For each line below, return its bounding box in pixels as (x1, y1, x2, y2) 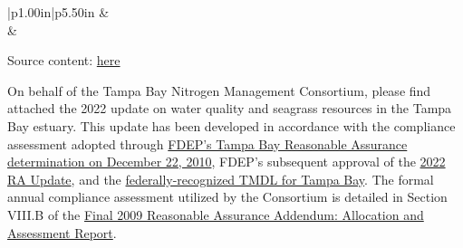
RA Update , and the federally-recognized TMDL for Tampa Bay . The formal (7, 169, 434, 188)
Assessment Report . (7, 223, 117, 242)
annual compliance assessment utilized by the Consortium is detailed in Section (7, 187, 448, 206)
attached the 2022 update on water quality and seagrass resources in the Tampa (7, 99, 452, 118)
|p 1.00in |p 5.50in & (7, 3, 110, 21)
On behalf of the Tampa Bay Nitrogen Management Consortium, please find (7, 81, 431, 100)
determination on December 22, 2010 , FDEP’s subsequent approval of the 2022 (7, 152, 446, 171)
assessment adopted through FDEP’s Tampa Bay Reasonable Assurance (7, 134, 408, 153)
